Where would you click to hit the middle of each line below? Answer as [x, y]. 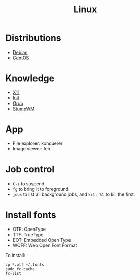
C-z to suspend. [29, 183]
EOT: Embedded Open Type [42, 240]
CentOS [21, 58]
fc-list [13, 273]
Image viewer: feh [31, 148]
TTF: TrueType [28, 234]
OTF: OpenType [29, 229]
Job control [30, 169]
